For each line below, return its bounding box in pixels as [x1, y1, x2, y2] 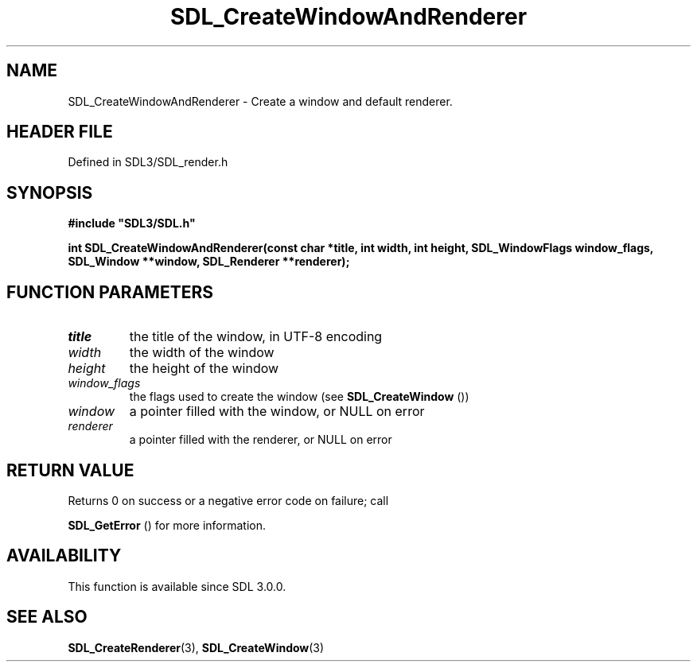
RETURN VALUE [6, 460, 134, 480]
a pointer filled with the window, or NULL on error [129, 403, 425, 420]
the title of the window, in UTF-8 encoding [129, 328, 383, 345]
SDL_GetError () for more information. [68, 518, 267, 532]
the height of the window [129, 360, 279, 377]
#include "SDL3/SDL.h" [68, 216, 196, 231]
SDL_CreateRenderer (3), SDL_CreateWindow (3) [68, 640, 325, 654]
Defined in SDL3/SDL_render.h [68, 155, 228, 169]
